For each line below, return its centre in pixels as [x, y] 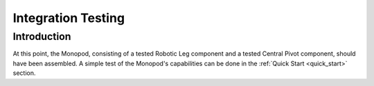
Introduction [42, 36]
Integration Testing [69, 18]
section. [24, 73]
